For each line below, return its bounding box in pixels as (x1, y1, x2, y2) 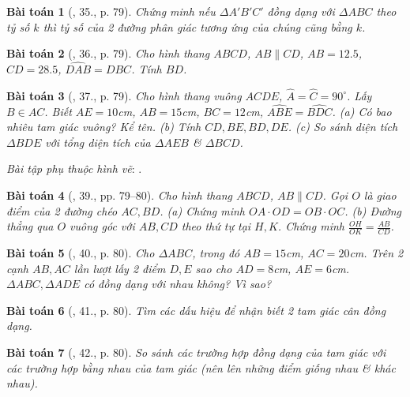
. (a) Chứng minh (160, 202, 245, 219)
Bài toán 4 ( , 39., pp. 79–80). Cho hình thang (6, 187, 232, 203)
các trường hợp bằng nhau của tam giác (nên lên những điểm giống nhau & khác (6, 359, 396, 376)
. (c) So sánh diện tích (288, 118, 398, 135)
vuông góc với (70, 218, 135, 234)
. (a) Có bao (332, 103, 392, 119)
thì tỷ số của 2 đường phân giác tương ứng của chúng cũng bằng (43, 18, 352, 35)
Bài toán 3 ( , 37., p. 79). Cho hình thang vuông (6, 87, 242, 103)
